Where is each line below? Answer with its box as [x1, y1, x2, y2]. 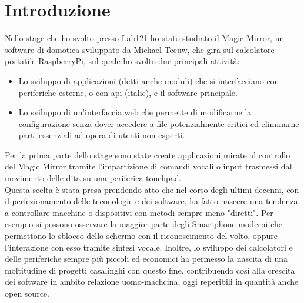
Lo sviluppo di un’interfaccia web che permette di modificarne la [18, 106, 252, 118]
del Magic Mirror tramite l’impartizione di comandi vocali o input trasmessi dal [5, 160, 292, 172]
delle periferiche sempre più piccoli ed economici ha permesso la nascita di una [5, 252, 288, 265]
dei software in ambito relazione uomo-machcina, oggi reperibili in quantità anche [5, 275, 299, 288]
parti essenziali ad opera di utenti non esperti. [18, 129, 185, 141]
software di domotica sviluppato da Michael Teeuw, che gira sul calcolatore [5, 43, 275, 55]
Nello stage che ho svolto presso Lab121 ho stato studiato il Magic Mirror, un [5, 32, 285, 44]
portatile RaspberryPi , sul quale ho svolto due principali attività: [5, 55, 240, 67]
